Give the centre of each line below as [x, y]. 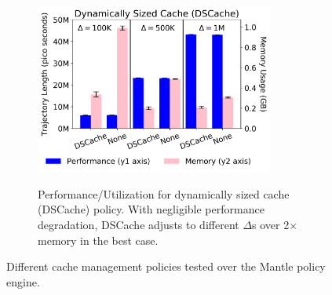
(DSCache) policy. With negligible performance [151, 209]
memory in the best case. [98, 240]
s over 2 [271, 225]
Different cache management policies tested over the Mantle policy [166, 266]
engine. [23, 281]
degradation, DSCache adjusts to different [139, 225]
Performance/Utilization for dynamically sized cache [164, 193]
